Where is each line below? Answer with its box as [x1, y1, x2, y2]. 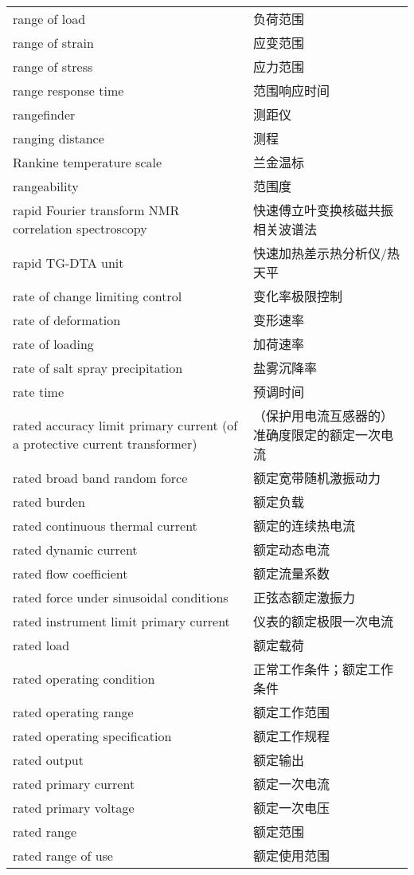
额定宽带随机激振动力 [252, 469, 381, 487]
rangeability [13, 176, 79, 195]
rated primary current [13, 774, 135, 793]
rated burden [13, 492, 85, 511]
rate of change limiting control [13, 286, 182, 305]
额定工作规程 [252, 727, 330, 745]
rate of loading [13, 334, 94, 353]
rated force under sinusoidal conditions [13, 587, 228, 606]
